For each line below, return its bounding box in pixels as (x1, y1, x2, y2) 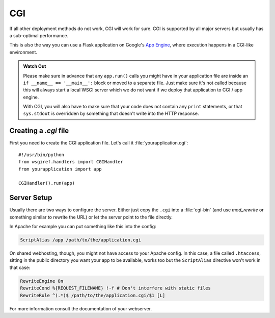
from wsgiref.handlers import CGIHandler (18, 159, 123, 165)
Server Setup (9, 193, 52, 202)
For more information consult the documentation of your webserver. (9, 305, 152, 311)
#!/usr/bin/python (18, 152, 65, 158)
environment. (9, 49, 38, 55)
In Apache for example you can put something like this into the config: (9, 224, 156, 229)
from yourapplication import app (18, 166, 102, 172)
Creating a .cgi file (9, 127, 69, 135)
